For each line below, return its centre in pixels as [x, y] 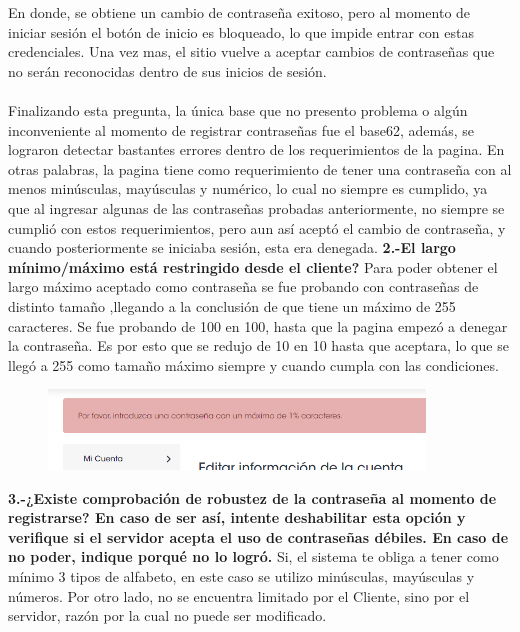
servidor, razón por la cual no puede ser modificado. [167, 615]
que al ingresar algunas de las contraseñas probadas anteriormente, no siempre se [256, 207]
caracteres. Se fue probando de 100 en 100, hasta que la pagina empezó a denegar [258, 325]
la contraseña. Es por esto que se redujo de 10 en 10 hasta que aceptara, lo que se [258, 345]
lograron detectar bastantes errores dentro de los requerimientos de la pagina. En [256, 149]
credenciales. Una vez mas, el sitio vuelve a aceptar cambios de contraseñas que [251, 51]
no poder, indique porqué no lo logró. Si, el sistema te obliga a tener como [253, 556]
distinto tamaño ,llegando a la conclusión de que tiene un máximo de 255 [232, 305]
